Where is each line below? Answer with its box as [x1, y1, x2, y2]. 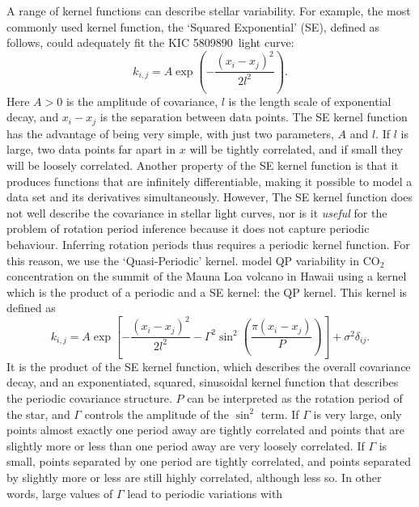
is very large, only [313, 405, 402, 422]
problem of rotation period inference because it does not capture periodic [6, 220, 370, 237]
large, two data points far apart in [6, 141, 176, 158]
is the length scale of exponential [228, 92, 391, 109]
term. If [260, 405, 299, 422]
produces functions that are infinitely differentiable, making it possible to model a [6, 172, 413, 189]
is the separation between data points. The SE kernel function [99, 108, 408, 125]
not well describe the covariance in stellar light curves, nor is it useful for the [6, 204, 387, 221]
